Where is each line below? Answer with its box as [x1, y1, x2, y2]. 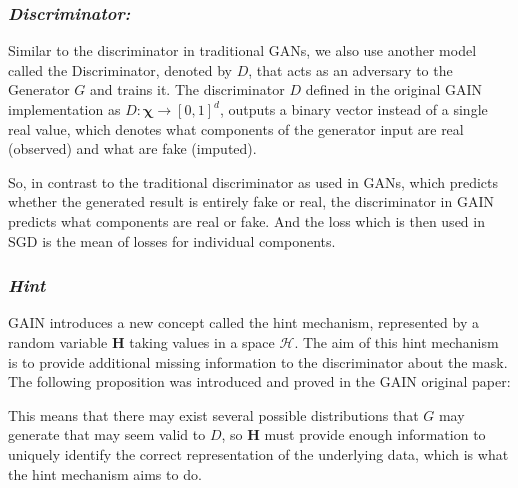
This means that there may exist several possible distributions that [8, 404, 419, 425]
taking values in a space [129, 331, 275, 352]
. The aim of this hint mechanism [294, 331, 499, 352]
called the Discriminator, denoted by [8, 59, 232, 80]
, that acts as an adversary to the [248, 59, 453, 80]
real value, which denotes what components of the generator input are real [8, 118, 464, 139]
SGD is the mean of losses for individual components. [8, 230, 336, 251]
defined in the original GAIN [305, 79, 482, 100]
